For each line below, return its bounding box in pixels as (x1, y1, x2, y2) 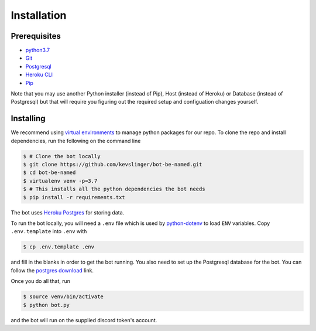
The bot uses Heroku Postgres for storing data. (11, 209, 125, 216)
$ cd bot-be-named (23, 169, 76, 176)
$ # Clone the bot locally (23, 153, 101, 159)
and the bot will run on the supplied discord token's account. (11, 316, 157, 323)
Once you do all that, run (11, 278, 70, 285)
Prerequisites (11, 31, 61, 41)
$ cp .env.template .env (23, 244, 95, 250)
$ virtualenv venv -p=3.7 (23, 178, 98, 184)
